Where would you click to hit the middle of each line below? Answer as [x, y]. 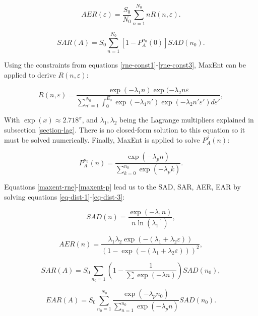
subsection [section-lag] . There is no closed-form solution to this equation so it [125, 130]
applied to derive [30, 74]
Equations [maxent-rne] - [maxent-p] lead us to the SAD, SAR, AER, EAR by [122, 187]
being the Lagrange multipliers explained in [187, 120]
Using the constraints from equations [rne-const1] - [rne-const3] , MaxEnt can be [125, 65]
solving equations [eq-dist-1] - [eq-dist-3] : [64, 196]
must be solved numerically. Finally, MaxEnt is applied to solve [102, 139]
